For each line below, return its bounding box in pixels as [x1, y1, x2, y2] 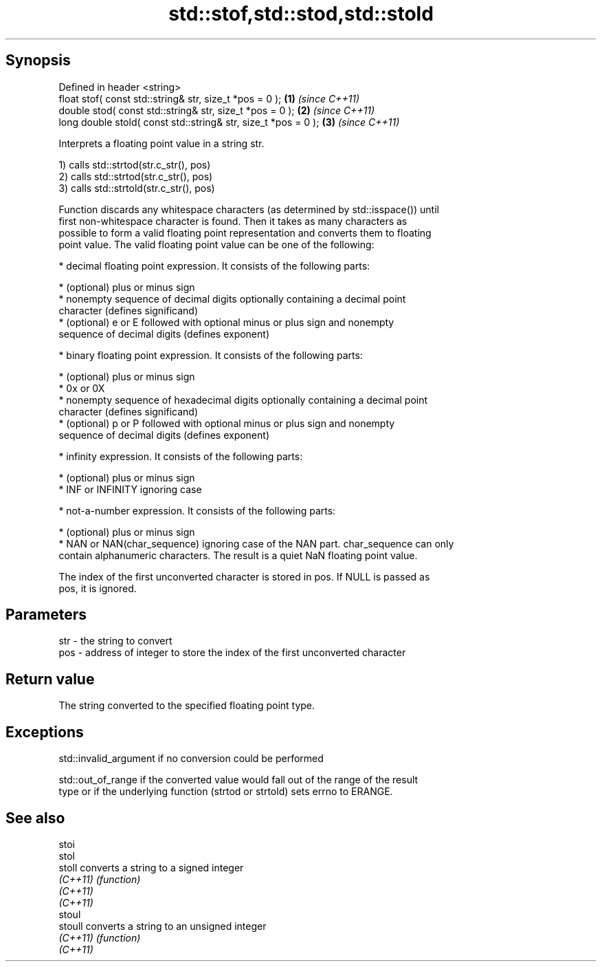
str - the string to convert [58, 635, 172, 647]
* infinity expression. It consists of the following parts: [58, 450, 303, 462]
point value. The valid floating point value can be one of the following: [58, 238, 375, 250]
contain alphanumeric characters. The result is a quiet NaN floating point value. [58, 549, 418, 561]
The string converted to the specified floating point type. [58, 699, 315, 712]
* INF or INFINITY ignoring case [58, 483, 202, 495]
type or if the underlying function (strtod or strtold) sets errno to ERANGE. [58, 785, 393, 798]
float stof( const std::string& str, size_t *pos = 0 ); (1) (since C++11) [58, 92, 360, 105]
